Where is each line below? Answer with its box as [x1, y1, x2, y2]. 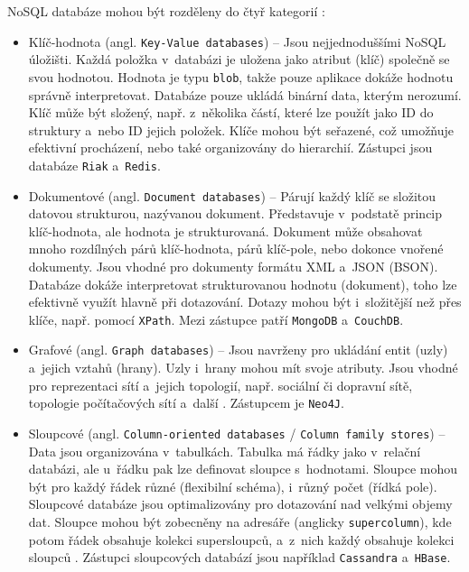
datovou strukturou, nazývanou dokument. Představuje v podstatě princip [28, 204, 443, 223]
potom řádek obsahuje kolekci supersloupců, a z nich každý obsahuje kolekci [28, 530, 455, 549]
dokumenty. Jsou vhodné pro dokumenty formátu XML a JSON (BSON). [28, 256, 438, 275]
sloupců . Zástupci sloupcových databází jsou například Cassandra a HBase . [28, 548, 451, 567]
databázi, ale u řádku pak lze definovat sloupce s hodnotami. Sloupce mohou [28, 459, 458, 478]
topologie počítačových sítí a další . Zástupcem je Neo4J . [28, 393, 344, 412]
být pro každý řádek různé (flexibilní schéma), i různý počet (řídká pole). [28, 476, 437, 495]
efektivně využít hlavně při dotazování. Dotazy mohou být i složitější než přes [28, 292, 462, 311]
